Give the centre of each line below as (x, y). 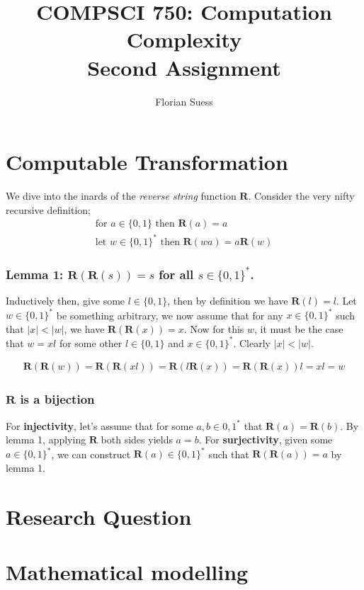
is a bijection (57, 399)
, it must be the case (299, 328)
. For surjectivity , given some (266, 439)
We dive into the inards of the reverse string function (121, 196)
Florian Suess (184, 101)
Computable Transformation (147, 162)
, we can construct (91, 454)
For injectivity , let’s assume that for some (99, 425)
